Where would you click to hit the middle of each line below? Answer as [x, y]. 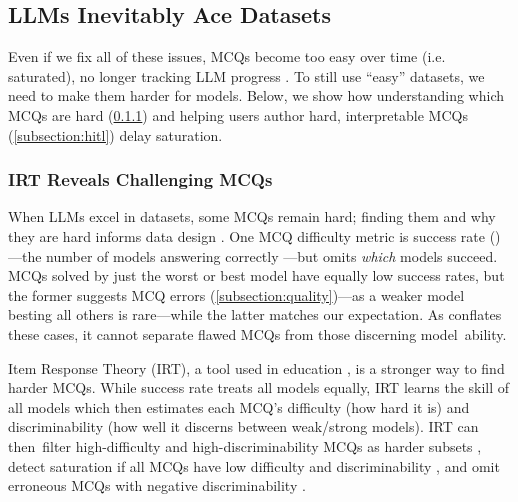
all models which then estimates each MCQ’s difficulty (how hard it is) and [239, 406]
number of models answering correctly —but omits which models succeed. [272, 255]
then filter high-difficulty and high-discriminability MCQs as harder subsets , [245, 445]
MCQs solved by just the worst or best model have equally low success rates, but [256, 275]
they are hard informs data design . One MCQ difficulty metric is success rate [247, 235]
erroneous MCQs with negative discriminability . [157, 485]
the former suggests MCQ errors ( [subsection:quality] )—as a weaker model [236, 294]
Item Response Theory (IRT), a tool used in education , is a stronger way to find [256, 367]
